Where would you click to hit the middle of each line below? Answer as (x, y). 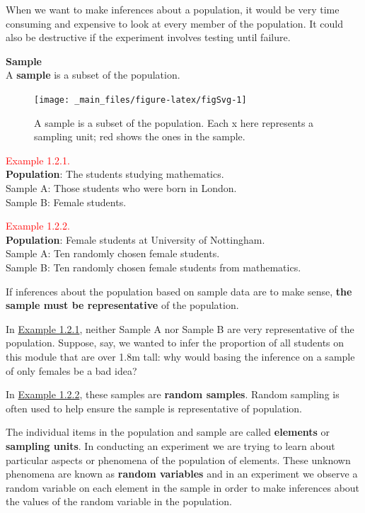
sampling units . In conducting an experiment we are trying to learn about (170, 445)
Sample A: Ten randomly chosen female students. (113, 253)
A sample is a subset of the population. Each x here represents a (174, 122)
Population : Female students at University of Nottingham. (135, 239)
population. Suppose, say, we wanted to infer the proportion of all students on (175, 343)
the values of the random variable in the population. (119, 501)
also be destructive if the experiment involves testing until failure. (148, 37)
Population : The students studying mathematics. (115, 174)
